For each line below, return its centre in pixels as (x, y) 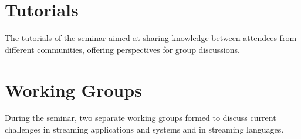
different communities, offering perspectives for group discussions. (122, 49)
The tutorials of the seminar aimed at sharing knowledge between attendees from (151, 38)
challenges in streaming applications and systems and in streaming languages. (144, 129)
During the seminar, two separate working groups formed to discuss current (141, 118)
